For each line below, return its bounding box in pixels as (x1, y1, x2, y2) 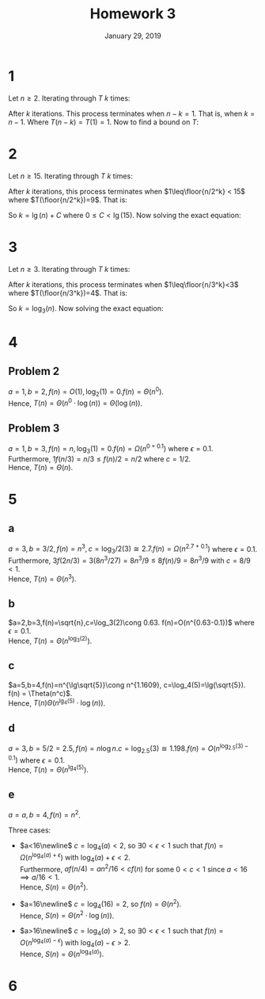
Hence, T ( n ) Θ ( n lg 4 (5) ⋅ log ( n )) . (8, 697, 106, 708)
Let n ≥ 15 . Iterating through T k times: (8, 171, 133, 181)
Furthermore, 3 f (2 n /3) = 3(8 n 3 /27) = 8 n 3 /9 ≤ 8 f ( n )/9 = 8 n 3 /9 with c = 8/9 (8, 554, 252, 565)
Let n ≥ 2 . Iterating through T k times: (8, 93, 131, 103)
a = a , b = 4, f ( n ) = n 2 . (8, 809, 81, 820)
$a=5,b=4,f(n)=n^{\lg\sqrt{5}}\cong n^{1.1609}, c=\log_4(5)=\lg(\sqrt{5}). (8, 679, 246, 690)
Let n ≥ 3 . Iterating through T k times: (8, 264, 131, 274)
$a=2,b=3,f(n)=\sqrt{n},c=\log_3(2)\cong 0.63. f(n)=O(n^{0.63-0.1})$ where (8, 618, 256, 627)
